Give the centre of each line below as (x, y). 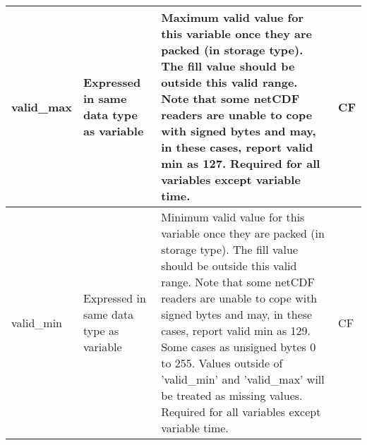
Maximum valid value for (232, 17)
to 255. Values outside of (222, 363)
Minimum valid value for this (233, 217)
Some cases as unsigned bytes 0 (239, 347)
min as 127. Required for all (241, 163)
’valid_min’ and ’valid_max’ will (243, 379)
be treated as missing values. (232, 395)
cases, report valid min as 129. (236, 330)
